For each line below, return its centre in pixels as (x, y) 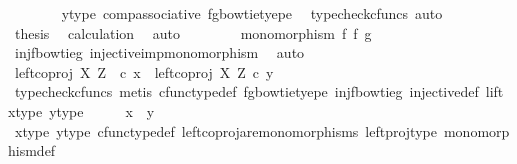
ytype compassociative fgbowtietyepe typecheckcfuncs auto (252, 13)
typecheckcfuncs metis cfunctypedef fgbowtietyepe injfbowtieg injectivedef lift (259, 91)
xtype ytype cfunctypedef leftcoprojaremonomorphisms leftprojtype (225, 130)
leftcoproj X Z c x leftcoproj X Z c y (144, 71)
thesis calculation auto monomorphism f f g (193, 32)
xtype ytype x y (81, 110)
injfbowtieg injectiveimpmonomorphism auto (159, 52)
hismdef (32, 150)
